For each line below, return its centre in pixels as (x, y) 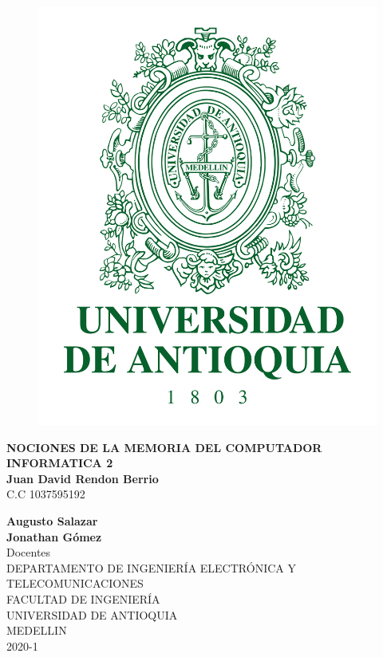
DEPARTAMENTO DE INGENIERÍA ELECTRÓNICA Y (151, 567)
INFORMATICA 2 (60, 463)
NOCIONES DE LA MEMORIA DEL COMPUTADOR (164, 447)
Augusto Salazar (52, 520)
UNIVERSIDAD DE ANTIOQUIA (92, 614)
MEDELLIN (37, 630)
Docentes (29, 552)
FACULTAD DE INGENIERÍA (83, 598)
